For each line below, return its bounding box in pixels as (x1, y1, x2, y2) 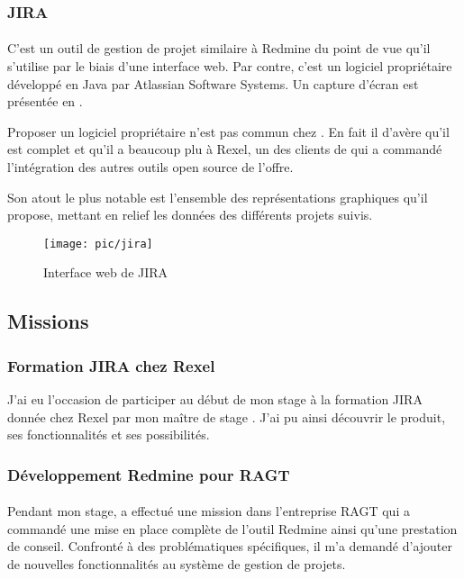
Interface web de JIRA (43, 263, 168, 282)
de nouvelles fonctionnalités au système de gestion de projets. (7, 555, 346, 574)
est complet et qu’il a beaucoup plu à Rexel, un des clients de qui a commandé (7, 140, 442, 158)
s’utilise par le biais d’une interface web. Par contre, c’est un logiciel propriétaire (7, 57, 452, 76)
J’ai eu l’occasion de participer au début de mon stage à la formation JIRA (7, 390, 423, 409)
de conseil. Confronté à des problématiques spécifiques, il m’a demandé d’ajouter (7, 537, 453, 556)
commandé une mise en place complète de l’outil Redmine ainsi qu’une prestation (7, 519, 458, 538)
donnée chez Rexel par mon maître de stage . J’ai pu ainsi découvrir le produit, (7, 407, 446, 426)
